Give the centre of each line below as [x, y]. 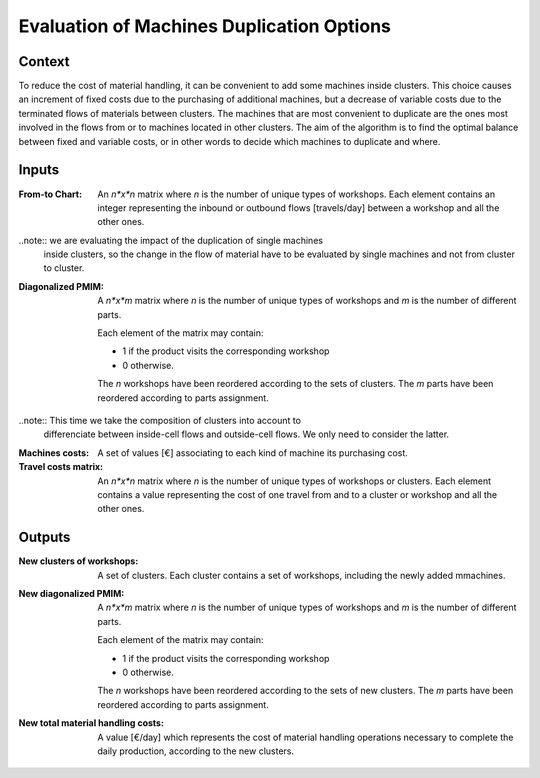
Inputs [39, 170]
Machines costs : [54, 452]
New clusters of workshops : [78, 561]
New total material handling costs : [91, 723]
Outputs [44, 537]
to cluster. [64, 268]
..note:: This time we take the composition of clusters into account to [160, 420]
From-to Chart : [50, 194]
